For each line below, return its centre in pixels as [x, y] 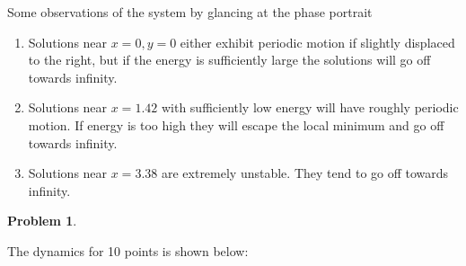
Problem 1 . [42, 221]
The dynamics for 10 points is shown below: [128, 250]
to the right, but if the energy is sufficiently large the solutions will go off [229, 60]
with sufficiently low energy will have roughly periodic [310, 107]
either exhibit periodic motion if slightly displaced [317, 42]
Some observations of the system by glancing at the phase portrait [190, 12]
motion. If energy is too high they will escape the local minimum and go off [236, 124]
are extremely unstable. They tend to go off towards [305, 173]
